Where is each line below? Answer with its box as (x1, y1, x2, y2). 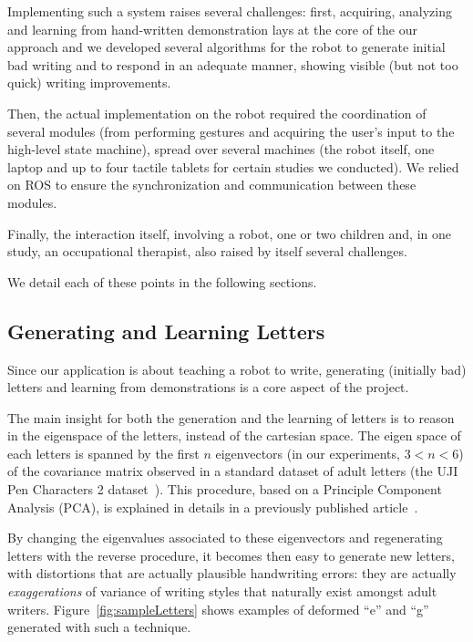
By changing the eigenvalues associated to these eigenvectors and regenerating (7, 528, 443, 547)
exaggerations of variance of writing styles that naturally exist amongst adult (7, 582, 437, 601)
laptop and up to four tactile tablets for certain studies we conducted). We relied (7, 157, 459, 176)
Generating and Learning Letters (7, 316, 325, 345)
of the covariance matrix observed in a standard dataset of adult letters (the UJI (7, 461, 458, 481)
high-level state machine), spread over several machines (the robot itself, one (7, 140, 435, 159)
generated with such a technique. (7, 617, 191, 637)
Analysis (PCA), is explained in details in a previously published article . (7, 497, 418, 516)
